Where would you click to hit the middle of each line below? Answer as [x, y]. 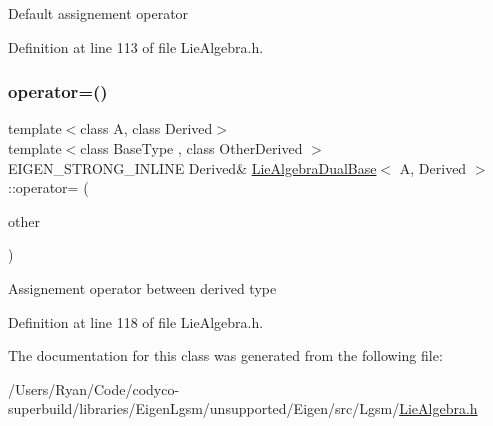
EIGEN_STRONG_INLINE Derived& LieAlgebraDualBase [192, 167]
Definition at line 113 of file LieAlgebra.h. [136, 46]
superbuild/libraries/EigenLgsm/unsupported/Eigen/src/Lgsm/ [204, 408]
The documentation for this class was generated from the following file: [225, 355]
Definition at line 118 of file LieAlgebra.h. [136, 321]
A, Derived [433, 167]
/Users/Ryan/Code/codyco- [94, 388]
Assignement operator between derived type [142, 287]
